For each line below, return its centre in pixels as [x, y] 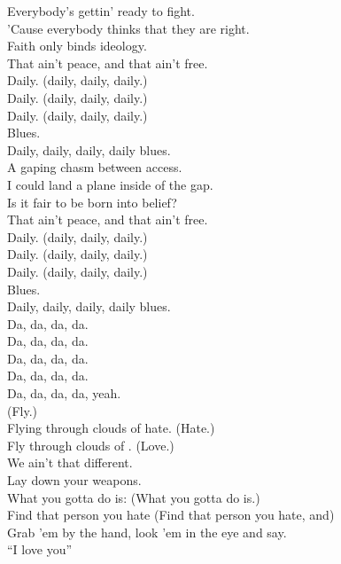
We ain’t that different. [70, 462]
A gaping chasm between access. [95, 167]
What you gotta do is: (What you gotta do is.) [134, 497]
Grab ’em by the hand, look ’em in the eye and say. [147, 532]
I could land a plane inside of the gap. [110, 184]
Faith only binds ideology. [77, 46]
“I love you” [40, 549]
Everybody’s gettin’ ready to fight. [101, 11]
